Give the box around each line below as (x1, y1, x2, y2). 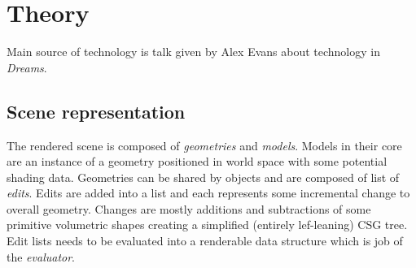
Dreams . (7, 58, 47, 76)
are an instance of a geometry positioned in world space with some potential (7, 153, 388, 170)
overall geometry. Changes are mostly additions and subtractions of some (7, 200, 371, 217)
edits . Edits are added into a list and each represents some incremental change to (7, 184, 410, 201)
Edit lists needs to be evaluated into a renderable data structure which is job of (7, 232, 403, 249)
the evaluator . (7, 248, 76, 265)
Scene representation (7, 98, 186, 123)
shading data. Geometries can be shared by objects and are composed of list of (7, 168, 400, 185)
